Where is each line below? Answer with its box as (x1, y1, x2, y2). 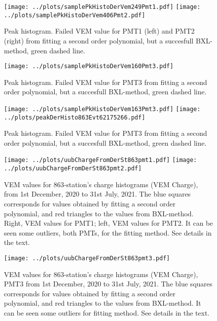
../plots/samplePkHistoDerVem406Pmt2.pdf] (4, 11, 145, 19)
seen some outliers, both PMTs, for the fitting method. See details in (4, 227, 212, 238)
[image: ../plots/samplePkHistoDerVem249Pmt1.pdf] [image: (4, 3, 201, 10)
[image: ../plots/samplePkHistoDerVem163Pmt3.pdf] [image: (4, 105, 201, 113)
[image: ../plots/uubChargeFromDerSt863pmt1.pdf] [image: (4, 157, 197, 164)
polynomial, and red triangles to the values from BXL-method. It (4, 298, 201, 308)
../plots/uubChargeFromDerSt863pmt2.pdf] (4, 165, 142, 172)
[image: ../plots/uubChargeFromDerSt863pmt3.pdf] (4, 254, 170, 262)
